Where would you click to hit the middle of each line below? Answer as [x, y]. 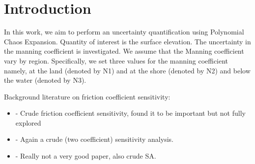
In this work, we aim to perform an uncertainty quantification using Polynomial [124, 32]
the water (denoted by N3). [45, 80]
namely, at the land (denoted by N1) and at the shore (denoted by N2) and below [127, 70]
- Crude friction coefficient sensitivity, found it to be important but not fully [130, 113]
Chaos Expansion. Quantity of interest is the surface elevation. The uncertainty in [127, 41]
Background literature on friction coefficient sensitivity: [87, 96]
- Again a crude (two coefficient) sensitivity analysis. [94, 139]
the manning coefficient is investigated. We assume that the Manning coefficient [124, 51]
